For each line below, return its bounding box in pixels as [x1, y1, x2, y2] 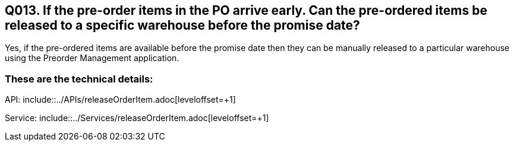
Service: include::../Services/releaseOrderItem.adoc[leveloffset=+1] [5, 113, 269, 123]
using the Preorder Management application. [5, 53, 179, 64]
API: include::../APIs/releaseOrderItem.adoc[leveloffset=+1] [5, 94, 236, 105]
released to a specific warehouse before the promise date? [5, 18, 360, 33]
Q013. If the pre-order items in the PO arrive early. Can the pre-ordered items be [5, 3, 487, 18]
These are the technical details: [5, 72, 153, 85]
